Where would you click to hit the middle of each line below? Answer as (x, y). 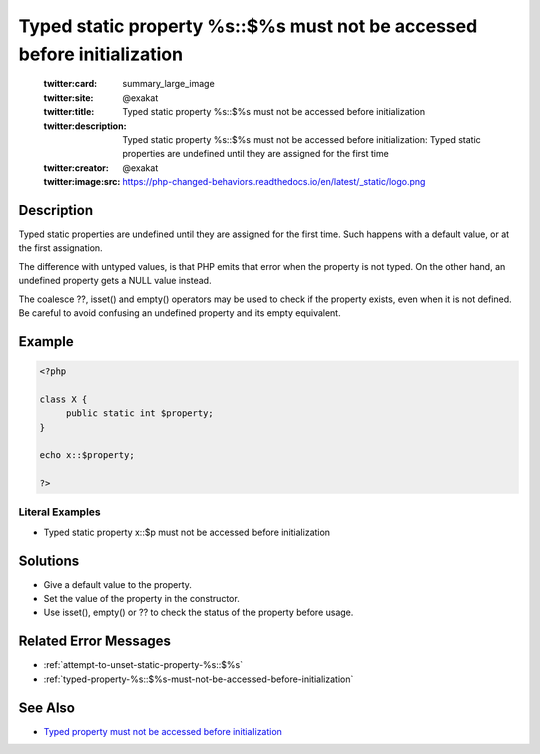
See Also (46, 707)
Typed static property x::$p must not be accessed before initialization (186, 532)
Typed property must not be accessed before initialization (162, 731)
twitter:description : (85, 126)
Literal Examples (59, 512)
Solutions (49, 560)
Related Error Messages (95, 641)
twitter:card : (70, 84)
